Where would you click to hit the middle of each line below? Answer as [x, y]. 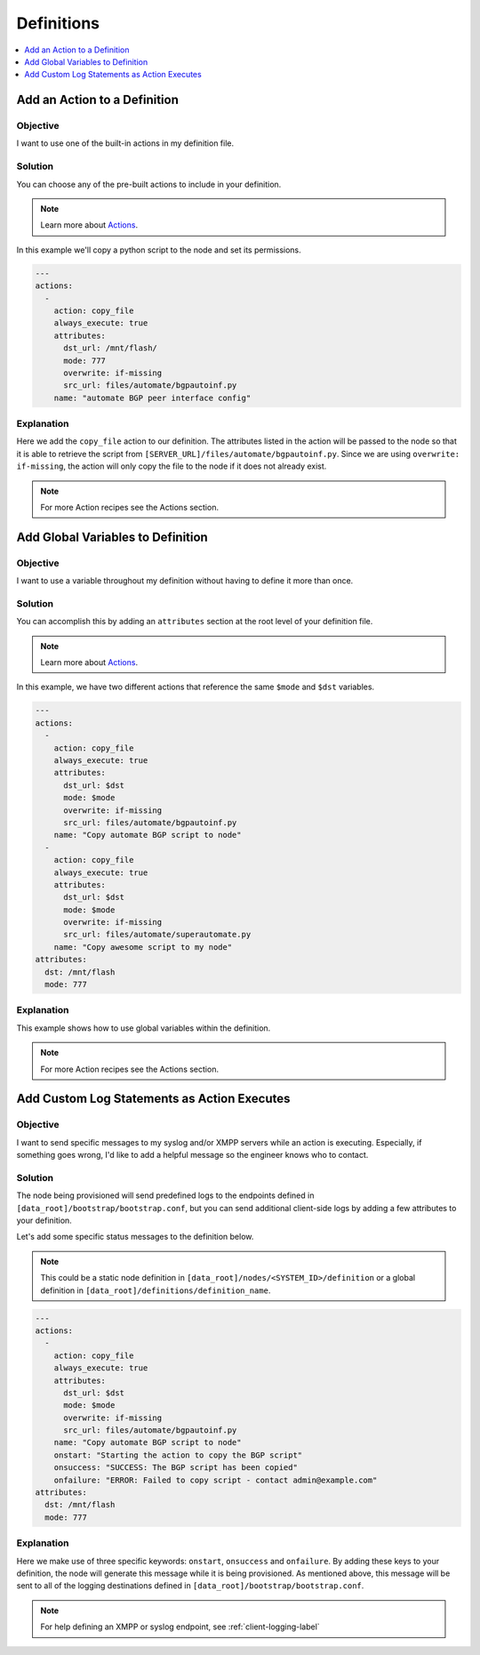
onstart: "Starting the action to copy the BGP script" [178, 1455]
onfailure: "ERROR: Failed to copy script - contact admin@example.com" [216, 1480]
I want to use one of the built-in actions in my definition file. [125, 143]
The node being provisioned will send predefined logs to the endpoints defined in [165, 1195]
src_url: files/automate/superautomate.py [157, 935]
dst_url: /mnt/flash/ [110, 348]
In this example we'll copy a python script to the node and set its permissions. [159, 250]
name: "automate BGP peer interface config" [152, 398]
